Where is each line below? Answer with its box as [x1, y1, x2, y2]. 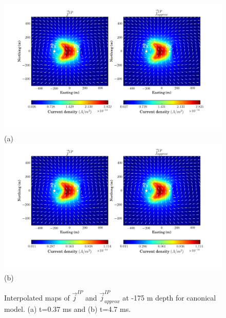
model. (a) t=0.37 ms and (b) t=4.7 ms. [4, 304, 131, 314]
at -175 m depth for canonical [122, 292, 216, 303]
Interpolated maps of [4, 292, 70, 303]
